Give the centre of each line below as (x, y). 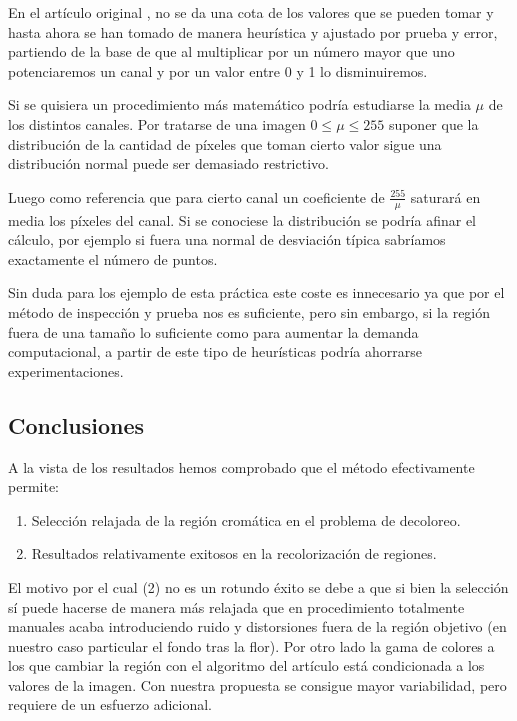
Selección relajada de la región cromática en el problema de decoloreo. (246, 519)
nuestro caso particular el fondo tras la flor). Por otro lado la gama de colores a (251, 645)
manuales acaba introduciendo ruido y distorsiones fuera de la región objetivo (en (257, 626)
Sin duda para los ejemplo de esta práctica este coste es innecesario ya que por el (256, 292)
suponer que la (433, 123)
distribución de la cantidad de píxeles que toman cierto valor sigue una (225, 143)
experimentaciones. (66, 370)
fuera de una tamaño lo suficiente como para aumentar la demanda (213, 331)
